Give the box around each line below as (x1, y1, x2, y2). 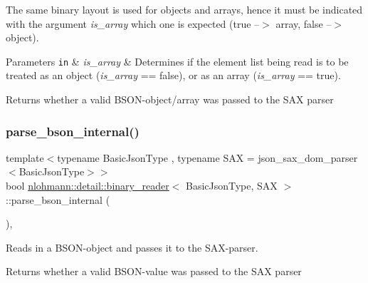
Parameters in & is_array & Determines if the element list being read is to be (6, 53, 349, 68)
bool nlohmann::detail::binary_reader (6, 178, 169, 193)
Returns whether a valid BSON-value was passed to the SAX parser (6, 264, 302, 279)
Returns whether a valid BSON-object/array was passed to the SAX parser (6, 92, 334, 107)
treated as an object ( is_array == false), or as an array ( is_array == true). (6, 68, 341, 83)
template (6, 150, 44, 165)
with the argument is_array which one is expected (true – (6, 16, 260, 31)
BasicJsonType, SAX (185, 178, 278, 193)
